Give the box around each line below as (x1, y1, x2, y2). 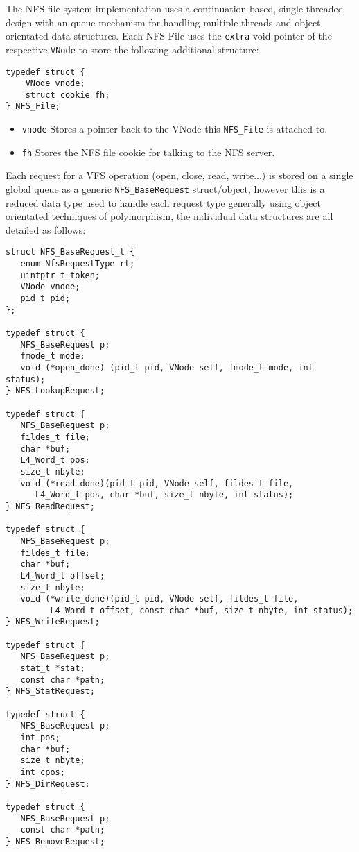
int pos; (20, 733, 60, 743)
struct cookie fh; (25, 90, 110, 100)
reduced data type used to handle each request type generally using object (6, 195, 321, 210)
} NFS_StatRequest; (6, 686, 95, 697)
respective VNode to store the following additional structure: (6, 42, 259, 56)
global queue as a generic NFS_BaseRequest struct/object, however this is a (6, 182, 325, 196)
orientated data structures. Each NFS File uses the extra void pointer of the (6, 28, 332, 43)
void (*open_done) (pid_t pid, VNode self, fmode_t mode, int (20, 363, 313, 373)
